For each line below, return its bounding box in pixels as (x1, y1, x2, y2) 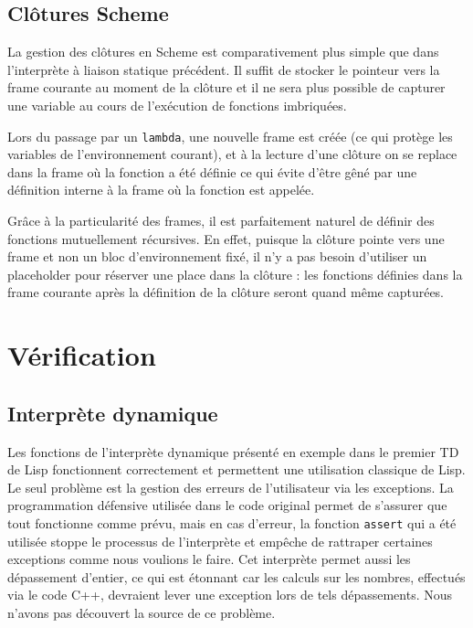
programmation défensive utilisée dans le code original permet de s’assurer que (7, 495, 447, 515)
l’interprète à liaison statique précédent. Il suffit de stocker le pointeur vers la (7, 59, 440, 79)
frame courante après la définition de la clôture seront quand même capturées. (7, 282, 445, 302)
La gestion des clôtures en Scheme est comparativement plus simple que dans (7, 42, 439, 61)
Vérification (7, 336, 156, 374)
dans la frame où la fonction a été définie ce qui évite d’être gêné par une (7, 162, 417, 181)
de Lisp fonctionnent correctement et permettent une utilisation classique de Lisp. (7, 460, 466, 479)
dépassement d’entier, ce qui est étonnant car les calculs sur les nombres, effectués (7, 567, 466, 586)
